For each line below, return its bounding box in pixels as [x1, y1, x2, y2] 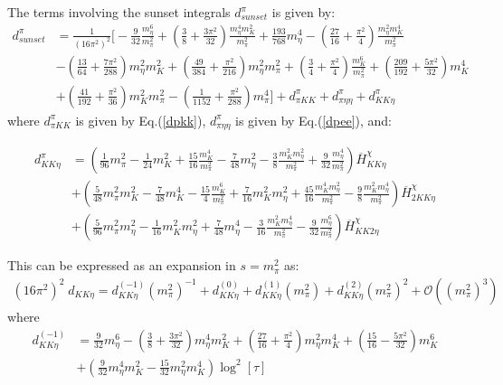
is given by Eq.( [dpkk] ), [75, 110, 206, 129]
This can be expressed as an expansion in [7, 256, 236, 275]
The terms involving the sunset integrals [7, 3, 231, 21]
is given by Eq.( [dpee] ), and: [235, 110, 392, 129]
